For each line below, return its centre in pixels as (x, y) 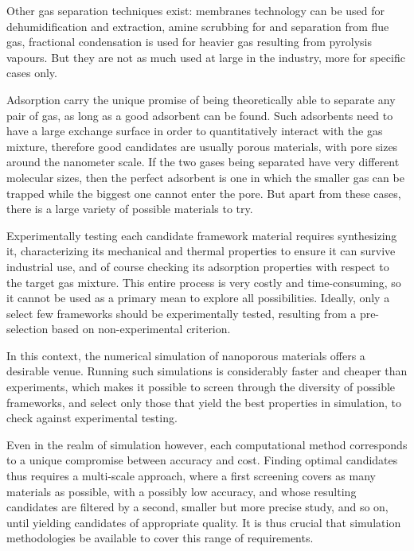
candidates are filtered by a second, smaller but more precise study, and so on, (197, 507)
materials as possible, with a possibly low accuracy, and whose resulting (182, 491)
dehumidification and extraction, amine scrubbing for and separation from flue (198, 26)
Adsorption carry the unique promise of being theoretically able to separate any (201, 99)
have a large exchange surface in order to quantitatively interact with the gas (195, 131)
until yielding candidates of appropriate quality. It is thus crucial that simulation (204, 522)
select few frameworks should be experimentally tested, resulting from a (182, 313)
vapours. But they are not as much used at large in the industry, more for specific (206, 57)
